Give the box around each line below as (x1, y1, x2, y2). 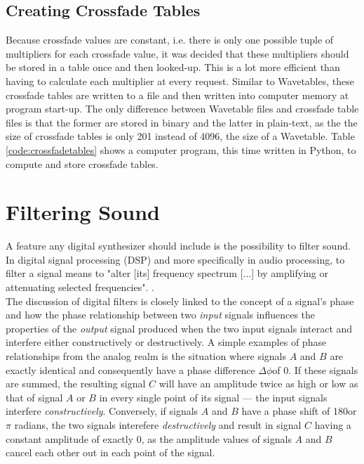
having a (314, 417, 351, 432)
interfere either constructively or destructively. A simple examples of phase (6, 335, 327, 349)
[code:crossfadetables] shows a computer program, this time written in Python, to (6, 142, 356, 157)
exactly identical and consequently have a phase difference (6, 362, 255, 377)
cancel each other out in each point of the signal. (6, 445, 215, 460)
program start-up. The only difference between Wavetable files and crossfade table (6, 101, 359, 116)
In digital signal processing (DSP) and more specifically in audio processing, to (6, 252, 345, 266)
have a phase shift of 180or (241, 404, 357, 418)
